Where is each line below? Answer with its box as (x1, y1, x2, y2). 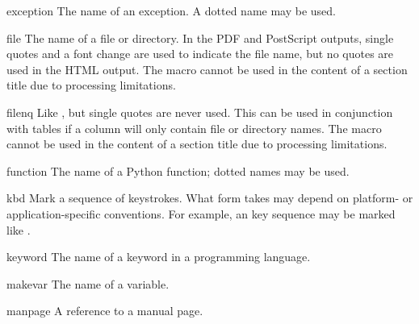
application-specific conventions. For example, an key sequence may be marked (6, 205, 396, 222)
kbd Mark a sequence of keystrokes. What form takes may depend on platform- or (6, 189, 413, 206)
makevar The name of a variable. (6, 275, 170, 292)
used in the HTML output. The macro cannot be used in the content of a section (6, 60, 408, 77)
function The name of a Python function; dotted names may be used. (6, 162, 350, 179)
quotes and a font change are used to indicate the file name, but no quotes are (6, 45, 394, 62)
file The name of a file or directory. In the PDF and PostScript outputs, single (6, 29, 394, 46)
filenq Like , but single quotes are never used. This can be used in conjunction (6, 103, 393, 120)
